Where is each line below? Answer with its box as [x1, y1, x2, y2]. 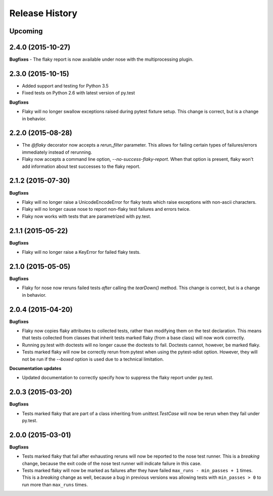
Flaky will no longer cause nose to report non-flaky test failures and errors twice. [22, 206, 191, 212]
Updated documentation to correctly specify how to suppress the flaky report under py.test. [22, 375, 213, 381]
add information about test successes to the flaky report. [22, 163, 141, 169]
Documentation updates [9, 365, 62, 371]
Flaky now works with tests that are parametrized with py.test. [22, 213, 152, 219]
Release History [9, 8, 78, 19]
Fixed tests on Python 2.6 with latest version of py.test [22, 90, 135, 96]
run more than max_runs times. [22, 481, 88, 487]
